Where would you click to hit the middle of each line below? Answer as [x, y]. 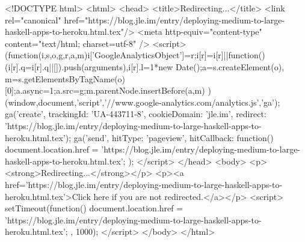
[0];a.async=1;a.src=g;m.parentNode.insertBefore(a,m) [105, 90]
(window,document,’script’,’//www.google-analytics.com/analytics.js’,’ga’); [143, 102]
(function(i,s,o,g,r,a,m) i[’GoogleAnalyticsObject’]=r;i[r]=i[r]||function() [135, 55]
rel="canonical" [33, 20]
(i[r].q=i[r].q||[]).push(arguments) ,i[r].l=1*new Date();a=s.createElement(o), [145, 66]
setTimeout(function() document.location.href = [94, 208]
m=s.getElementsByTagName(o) [65, 78]
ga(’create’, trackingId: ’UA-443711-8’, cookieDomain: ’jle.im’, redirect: [136, 114]
